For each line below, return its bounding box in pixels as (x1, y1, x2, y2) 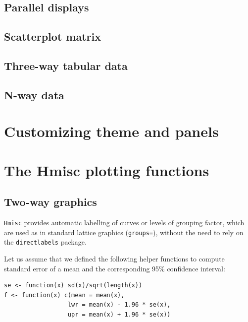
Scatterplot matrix (4, 29, 101, 44)
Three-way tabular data (4, 58, 128, 73)
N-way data (4, 87, 64, 102)
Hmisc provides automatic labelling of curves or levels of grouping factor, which (4, 217, 245, 228)
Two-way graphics (4, 194, 97, 209)
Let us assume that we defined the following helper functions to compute (4, 254, 225, 264)
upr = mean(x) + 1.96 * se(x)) (67, 311, 171, 319)
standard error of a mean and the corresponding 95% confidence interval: (4, 263, 225, 273)
